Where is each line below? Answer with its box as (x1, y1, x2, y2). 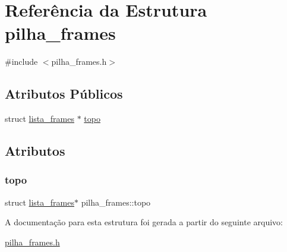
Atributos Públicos (5, 84, 123, 103)
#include (5, 55, 38, 68)
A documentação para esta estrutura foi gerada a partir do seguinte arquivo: (5, 216, 283, 228)
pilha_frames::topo (81, 196, 151, 208)
